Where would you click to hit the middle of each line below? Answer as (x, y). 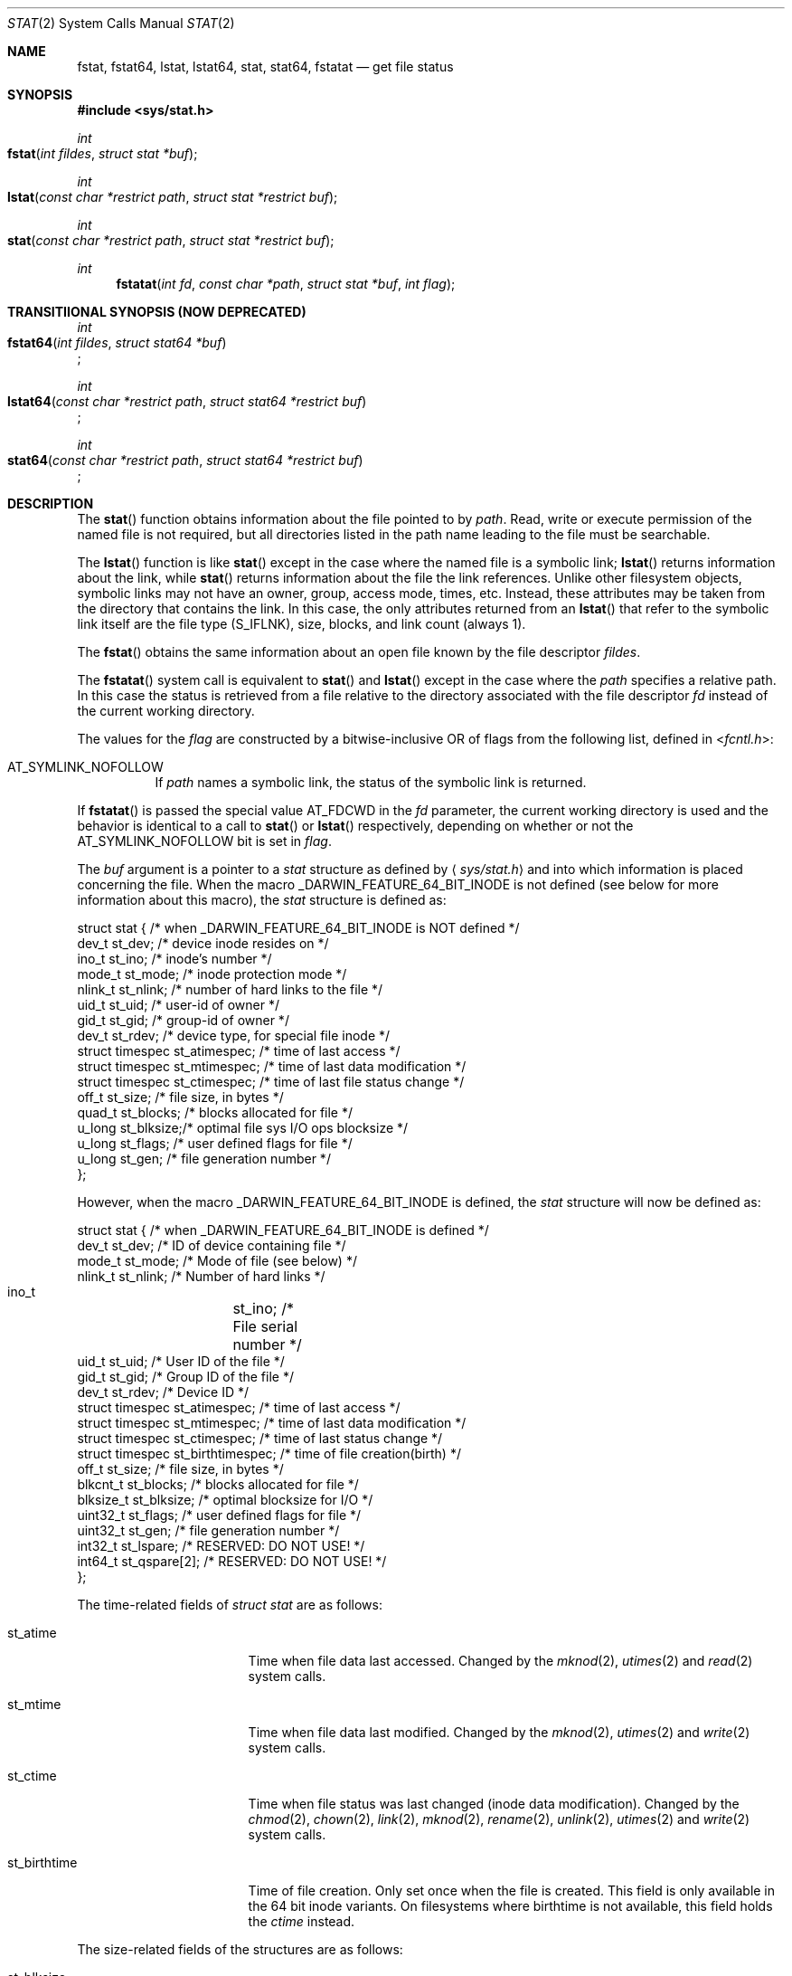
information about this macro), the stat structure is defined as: (262, 900)
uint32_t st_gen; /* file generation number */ (208, 1530)
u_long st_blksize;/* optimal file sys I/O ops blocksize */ (243, 1128)
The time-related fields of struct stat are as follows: (230, 1605)
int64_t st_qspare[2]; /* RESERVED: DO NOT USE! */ (232, 1561)
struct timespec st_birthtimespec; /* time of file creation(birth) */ (269, 1453)
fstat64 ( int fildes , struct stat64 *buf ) (117, 342)
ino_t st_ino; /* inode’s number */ (174, 959)
